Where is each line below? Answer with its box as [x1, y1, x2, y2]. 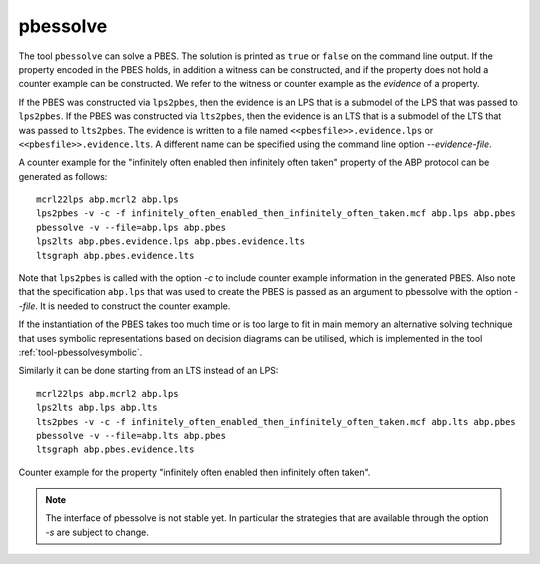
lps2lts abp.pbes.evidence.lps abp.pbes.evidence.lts [36, 236, 305, 247]
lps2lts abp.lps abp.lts [36, 402, 158, 414]
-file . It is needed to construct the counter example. [18, 300, 231, 312]
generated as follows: [18, 170, 108, 182]
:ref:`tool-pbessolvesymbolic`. [18, 346, 143, 358]
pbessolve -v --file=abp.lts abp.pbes [36, 430, 227, 441]
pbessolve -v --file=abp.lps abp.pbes [36, 221, 227, 233]
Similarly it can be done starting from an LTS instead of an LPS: [18, 365, 279, 377]
